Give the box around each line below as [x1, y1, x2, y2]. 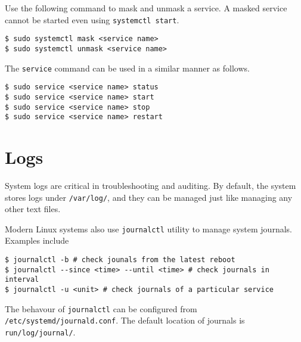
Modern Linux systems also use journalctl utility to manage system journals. [5, 222, 292, 235]
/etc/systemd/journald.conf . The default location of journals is [5, 314, 245, 327]
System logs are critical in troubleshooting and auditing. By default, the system [5, 179, 296, 191]
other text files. [5, 203, 61, 215]
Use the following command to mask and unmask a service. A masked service [5, 2, 287, 14]
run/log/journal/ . [5, 326, 76, 338]
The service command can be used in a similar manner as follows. [5, 61, 250, 74]
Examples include [5, 234, 69, 247]
